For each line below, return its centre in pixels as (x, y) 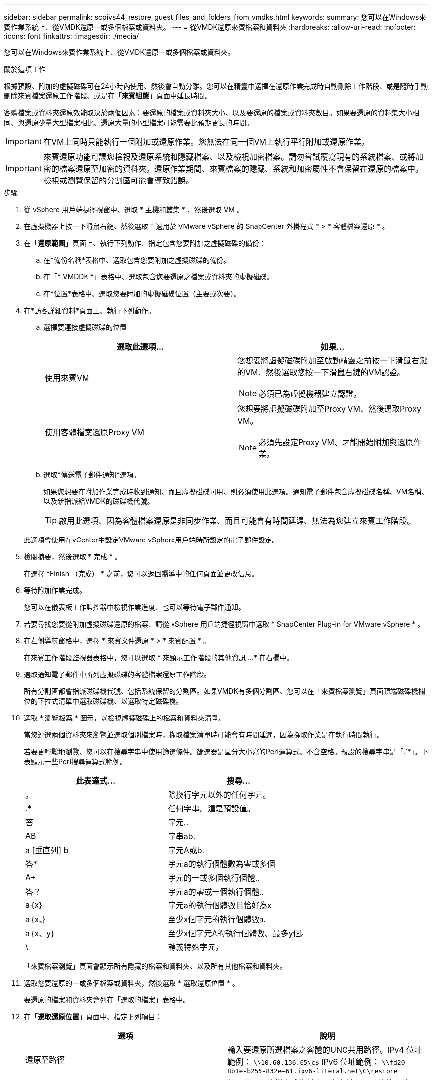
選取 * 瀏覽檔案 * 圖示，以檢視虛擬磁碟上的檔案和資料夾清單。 (125, 718)
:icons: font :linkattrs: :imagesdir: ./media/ (72, 36)
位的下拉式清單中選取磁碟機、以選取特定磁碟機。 (103, 701)
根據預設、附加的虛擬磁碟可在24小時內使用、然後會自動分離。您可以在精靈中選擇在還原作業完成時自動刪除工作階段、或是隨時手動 (216, 86)
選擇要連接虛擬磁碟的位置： (88, 327)
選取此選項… (140, 347)
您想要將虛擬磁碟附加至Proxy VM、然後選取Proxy (329, 409)
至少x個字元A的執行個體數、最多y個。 (238, 933)
